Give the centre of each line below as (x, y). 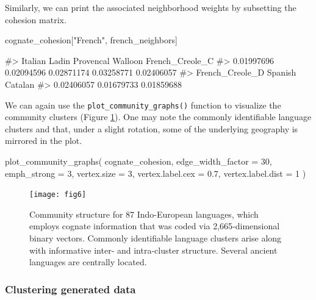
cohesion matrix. (36, 19)
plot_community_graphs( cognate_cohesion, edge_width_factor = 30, (138, 161)
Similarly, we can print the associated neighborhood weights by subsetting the (151, 7)
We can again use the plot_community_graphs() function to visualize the (143, 105)
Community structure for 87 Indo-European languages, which (144, 214)
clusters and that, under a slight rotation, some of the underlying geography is (152, 128)
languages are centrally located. (88, 262)
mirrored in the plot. (44, 141)
